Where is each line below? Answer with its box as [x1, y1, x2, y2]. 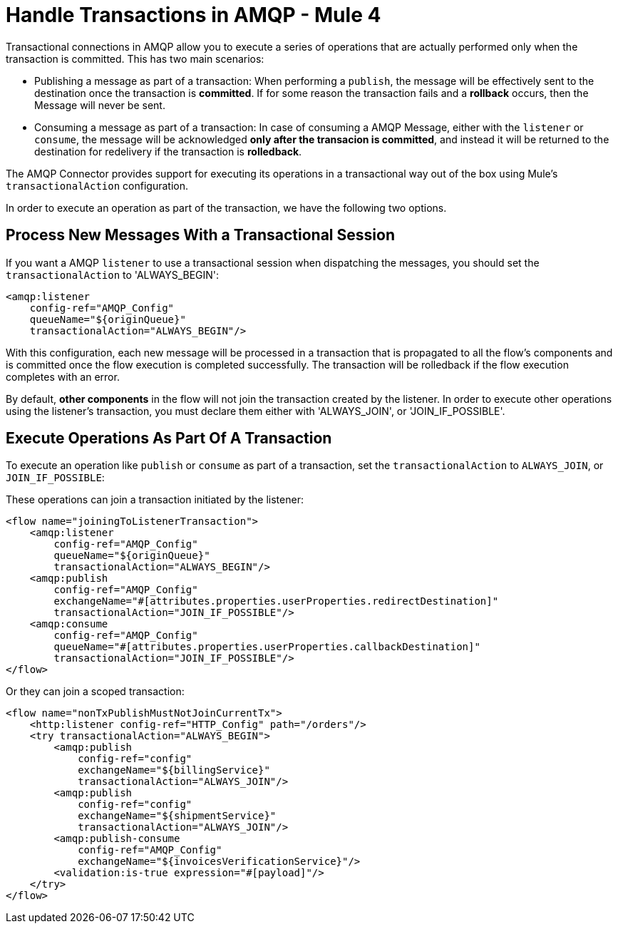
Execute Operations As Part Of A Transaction [6, 429, 332, 448]
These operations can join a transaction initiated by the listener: [6, 493, 304, 506]
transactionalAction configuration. [6, 179, 188, 192]
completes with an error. [6, 370, 120, 383]
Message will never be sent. [34, 98, 165, 111]
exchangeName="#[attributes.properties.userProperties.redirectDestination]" [53, 595, 499, 607]
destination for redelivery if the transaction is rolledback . [34, 145, 302, 158]
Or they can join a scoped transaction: [6, 685, 185, 698]
